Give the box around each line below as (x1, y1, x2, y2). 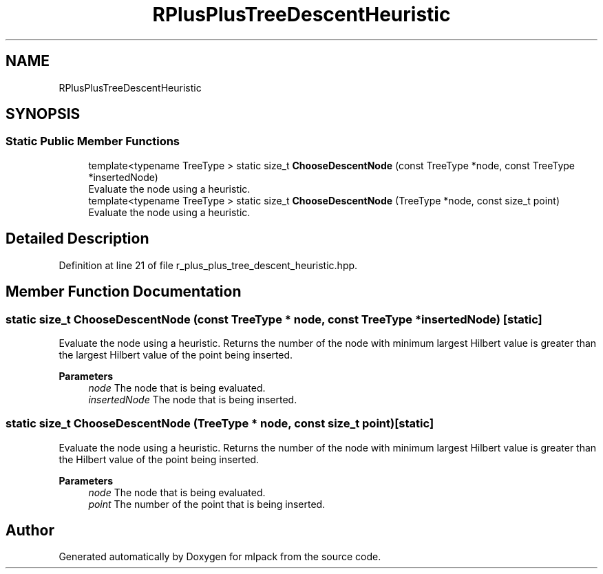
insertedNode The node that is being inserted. (88, 393, 297, 405)
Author (6, 522, 54, 540)
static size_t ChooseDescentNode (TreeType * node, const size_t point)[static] (6, 416, 434, 431)
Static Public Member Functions (6, 134, 180, 149)
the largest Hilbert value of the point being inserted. (59, 348, 293, 361)
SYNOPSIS (6, 105, 81, 123)
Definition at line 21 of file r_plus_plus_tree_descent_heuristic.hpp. (59, 259, 358, 271)
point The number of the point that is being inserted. (88, 498, 326, 510)
